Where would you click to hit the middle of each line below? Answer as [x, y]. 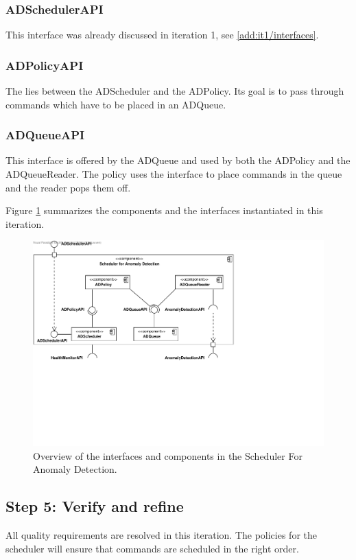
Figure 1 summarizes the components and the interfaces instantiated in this [164, 210]
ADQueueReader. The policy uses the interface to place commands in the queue [174, 174]
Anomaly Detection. [75, 469]
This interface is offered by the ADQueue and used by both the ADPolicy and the [178, 160]
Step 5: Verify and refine [95, 506]
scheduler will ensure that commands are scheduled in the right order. [152, 548]
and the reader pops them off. [68, 187]
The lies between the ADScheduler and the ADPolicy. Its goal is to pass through [175, 91]
